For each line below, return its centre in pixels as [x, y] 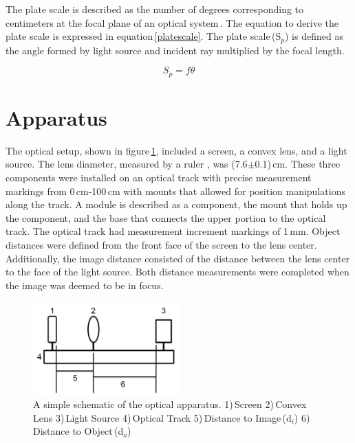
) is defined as [314, 36]
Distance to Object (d [78, 431]
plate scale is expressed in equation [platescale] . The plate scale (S [143, 36]
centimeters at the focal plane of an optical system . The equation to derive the [172, 22]
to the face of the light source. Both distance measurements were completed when [177, 272]
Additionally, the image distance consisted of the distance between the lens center [178, 258]
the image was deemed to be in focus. [85, 285]
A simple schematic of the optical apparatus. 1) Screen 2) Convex [170, 404]
